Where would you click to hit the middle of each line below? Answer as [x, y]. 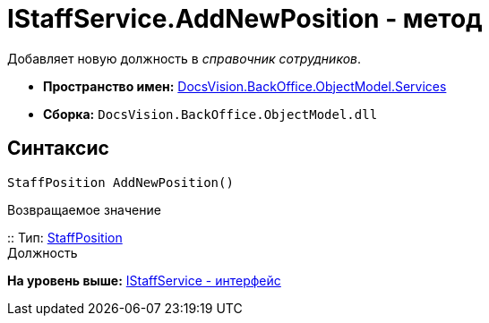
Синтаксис [58, 149]
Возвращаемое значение [84, 209]
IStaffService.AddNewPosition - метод [245, 19]
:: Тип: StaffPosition [65, 237]
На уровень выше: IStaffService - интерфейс [144, 280]
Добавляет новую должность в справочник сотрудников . [184, 58]
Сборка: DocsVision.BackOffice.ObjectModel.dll [210, 114]
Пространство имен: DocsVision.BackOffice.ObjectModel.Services [245, 86]
